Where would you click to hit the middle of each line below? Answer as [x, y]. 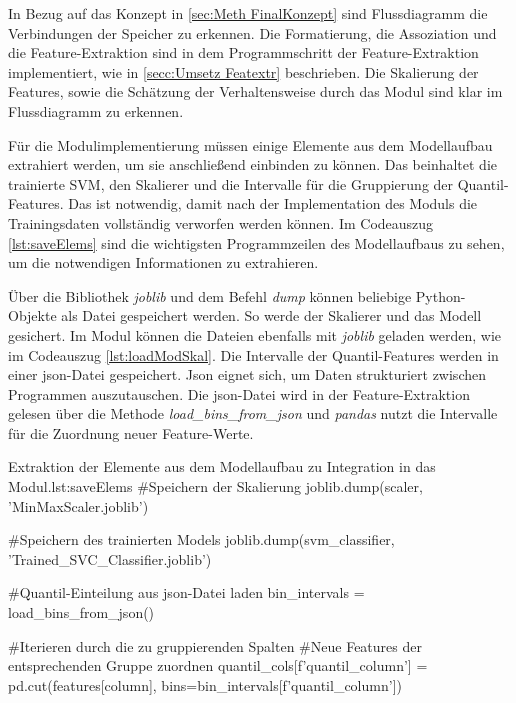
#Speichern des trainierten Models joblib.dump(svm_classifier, [201, 539]
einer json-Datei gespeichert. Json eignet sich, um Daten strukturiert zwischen [247, 374]
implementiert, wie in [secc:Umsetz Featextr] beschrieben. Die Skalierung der [243, 71]
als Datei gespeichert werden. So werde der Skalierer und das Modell [271, 315]
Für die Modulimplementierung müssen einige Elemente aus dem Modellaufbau [250, 144]
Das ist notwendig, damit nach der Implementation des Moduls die [273, 203]
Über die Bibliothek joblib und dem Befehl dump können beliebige [210, 295]
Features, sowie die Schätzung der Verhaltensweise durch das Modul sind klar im [255, 91]
